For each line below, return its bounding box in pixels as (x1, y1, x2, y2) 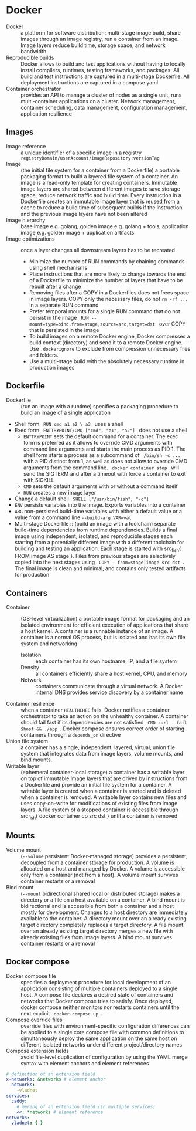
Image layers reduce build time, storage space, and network (20, 42, 166, 49)
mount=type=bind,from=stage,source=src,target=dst (29, 321, 156, 327)
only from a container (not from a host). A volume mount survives (20, 871, 178, 878)
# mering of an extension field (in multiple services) (16, 1103, 156, 1109)
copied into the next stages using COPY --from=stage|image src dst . (14, 558, 184, 566)
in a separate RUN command (29, 302, 99, 309)
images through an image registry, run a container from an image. (20, 35, 180, 42)
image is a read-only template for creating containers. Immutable (20, 179, 177, 186)
